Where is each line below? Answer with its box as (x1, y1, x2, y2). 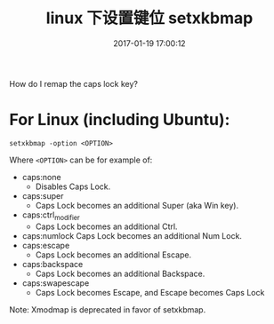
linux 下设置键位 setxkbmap (45, 8, 254, 28)
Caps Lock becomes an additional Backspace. (35, 268, 205, 279)
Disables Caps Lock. (35, 181, 111, 192)
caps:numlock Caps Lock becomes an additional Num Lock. (21, 230, 243, 241)
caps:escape (21, 240, 70, 250)
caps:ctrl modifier (21, 209, 80, 222)
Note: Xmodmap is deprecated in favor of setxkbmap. (9, 304, 206, 315)
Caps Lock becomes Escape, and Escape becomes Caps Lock (35, 287, 265, 297)
